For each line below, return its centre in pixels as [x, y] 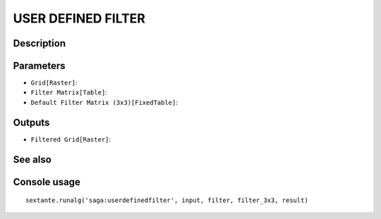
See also [32, 159]
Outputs [31, 122]
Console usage [47, 182]
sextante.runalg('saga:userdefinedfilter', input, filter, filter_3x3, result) [167, 200]
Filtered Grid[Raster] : [71, 139]
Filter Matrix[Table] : [69, 92]
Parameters [39, 66]
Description [40, 43]
